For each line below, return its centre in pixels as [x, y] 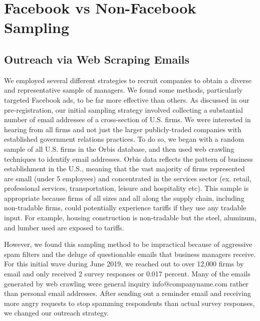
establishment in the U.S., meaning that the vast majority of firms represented [124, 169]
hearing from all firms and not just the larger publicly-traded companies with [123, 129]
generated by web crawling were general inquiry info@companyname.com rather [126, 283]
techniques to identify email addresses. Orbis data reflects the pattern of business [129, 158]
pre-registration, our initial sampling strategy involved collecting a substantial [124, 109]
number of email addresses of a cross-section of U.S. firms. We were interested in [127, 119]
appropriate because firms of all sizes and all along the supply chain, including [124, 198]
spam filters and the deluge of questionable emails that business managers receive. [130, 254]
